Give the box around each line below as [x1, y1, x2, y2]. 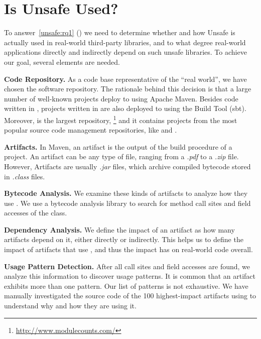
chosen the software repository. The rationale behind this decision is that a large [4, 83, 251, 94]
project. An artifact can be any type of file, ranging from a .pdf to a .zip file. [4, 151, 239, 162]
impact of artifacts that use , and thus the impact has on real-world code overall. [4, 244, 253, 255]
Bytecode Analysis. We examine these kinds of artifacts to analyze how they [4, 188, 248, 198]
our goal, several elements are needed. [4, 56, 120, 67]
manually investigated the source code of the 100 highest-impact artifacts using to [4, 290, 256, 301]
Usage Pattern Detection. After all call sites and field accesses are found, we [4, 261, 250, 271]
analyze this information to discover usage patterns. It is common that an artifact [4, 271, 256, 281]
